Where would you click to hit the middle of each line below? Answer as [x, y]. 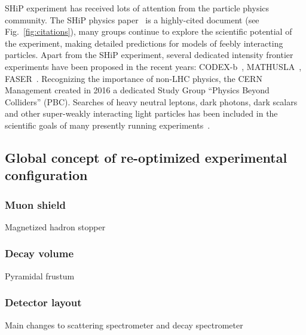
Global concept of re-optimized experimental [146, 157]
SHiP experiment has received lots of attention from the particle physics [137, 8]
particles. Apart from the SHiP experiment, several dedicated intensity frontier [149, 55]
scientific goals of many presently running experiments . [108, 125]
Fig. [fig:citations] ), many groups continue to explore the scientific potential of [149, 31]
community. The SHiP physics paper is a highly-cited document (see [132, 19]
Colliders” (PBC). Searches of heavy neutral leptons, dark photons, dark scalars [151, 101]
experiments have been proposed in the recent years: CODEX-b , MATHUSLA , [153, 66]
